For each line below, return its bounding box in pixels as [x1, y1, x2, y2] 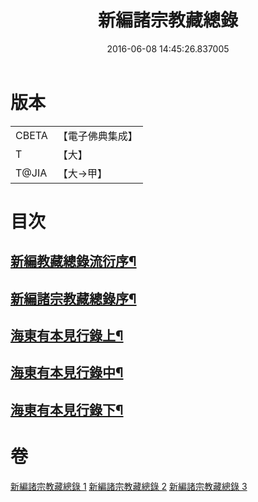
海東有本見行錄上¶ [10, 327, 124, 345]
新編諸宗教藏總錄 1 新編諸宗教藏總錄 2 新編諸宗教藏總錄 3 [10, 480, 248, 492]
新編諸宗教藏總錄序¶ [10, 290, 137, 307]
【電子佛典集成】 [57, 129, 138, 143]
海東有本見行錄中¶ [10, 364, 124, 381]
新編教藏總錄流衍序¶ [10, 253, 137, 270]
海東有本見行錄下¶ [10, 401, 124, 418]
